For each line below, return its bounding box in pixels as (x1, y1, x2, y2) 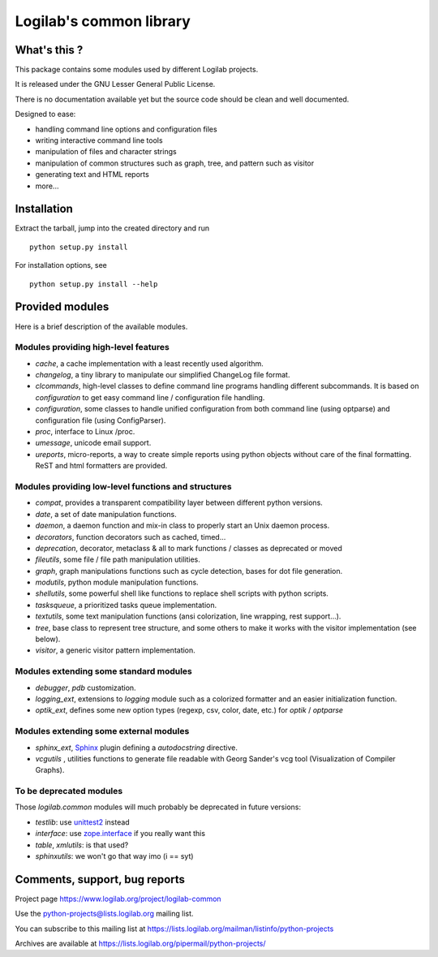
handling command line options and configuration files (35, 124, 218, 134)
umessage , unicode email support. (35, 438, 152, 448)
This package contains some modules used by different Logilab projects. (15, 65, 259, 75)
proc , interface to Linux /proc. (35, 427, 135, 437)
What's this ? (15, 43, 84, 57)
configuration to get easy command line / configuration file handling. (35, 392, 265, 402)
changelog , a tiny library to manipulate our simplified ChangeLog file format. (35, 370, 290, 380)
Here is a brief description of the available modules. (15, 321, 188, 331)
